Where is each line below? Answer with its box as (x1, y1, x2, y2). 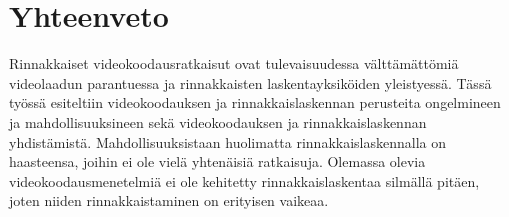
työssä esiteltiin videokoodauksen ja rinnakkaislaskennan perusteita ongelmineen (9, 92, 501, 113)
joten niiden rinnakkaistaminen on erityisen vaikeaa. (9, 190, 329, 211)
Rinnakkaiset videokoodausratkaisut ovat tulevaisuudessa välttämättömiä (9, 53, 459, 74)
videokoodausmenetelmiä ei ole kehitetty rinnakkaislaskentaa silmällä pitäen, (9, 170, 480, 191)
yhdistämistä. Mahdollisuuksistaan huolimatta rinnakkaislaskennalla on (9, 131, 446, 152)
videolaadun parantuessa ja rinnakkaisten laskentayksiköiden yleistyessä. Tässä (9, 72, 492, 93)
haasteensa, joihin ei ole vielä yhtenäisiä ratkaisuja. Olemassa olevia (9, 151, 426, 172)
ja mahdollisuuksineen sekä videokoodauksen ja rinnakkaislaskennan (9, 111, 427, 132)
